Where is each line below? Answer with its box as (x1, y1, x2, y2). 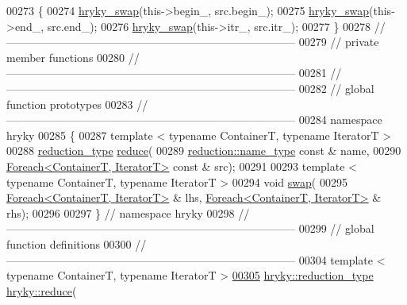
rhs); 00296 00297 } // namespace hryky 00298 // (6, 204, 250, 221)
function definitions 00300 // (6, 235, 147, 252)
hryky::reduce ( (6, 282, 77, 299)
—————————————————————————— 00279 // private (6, 33, 379, 50)
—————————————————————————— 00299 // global (6, 220, 374, 237)
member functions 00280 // (6, 48, 140, 65)
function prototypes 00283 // (6, 95, 148, 112)
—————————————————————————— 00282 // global (6, 79, 374, 96)
